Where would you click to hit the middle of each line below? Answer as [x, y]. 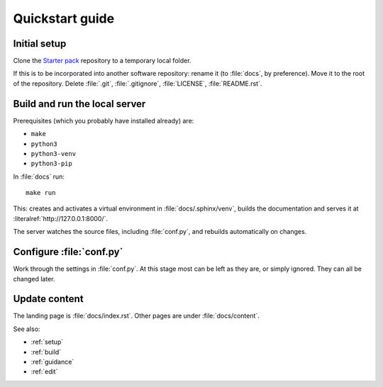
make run [41, 193]
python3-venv [54, 153]
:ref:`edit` [44, 371]
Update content [49, 299]
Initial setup [40, 44]
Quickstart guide [64, 18]
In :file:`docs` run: [39, 176]
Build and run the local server [79, 104]
